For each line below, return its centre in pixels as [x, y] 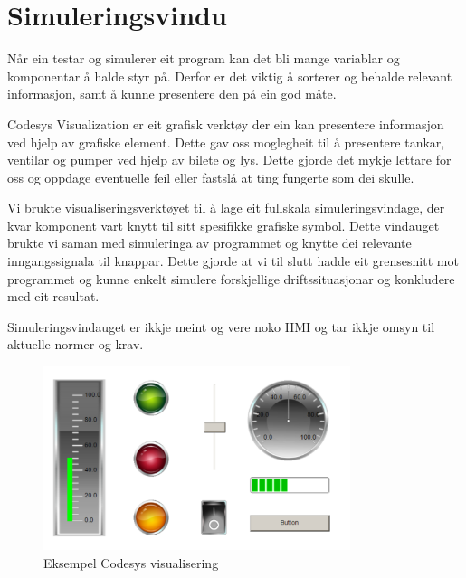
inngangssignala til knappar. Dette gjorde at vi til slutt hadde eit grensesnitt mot [233, 261]
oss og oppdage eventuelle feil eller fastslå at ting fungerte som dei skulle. [211, 177]
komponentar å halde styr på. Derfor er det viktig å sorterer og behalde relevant [230, 76]
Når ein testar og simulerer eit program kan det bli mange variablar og [204, 58]
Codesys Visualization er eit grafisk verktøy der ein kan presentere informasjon [226, 123]
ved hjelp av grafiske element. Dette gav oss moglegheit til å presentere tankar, [226, 142]
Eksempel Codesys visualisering [131, 562]
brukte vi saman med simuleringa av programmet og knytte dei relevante [209, 243]
